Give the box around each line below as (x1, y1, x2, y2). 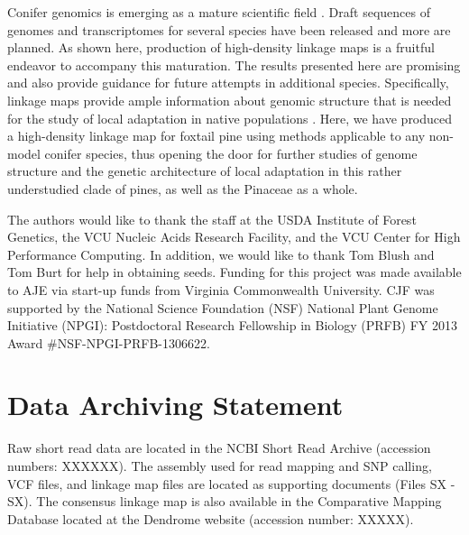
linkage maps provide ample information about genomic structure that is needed (7, 90, 452, 109)
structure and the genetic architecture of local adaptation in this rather (7, 161, 402, 180)
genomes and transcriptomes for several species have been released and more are (7, 20, 451, 39)
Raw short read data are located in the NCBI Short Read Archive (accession (7, 438, 431, 457)
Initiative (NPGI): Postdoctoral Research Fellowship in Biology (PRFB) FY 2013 (7, 316, 457, 335)
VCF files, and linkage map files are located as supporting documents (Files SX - (7, 474, 455, 493)
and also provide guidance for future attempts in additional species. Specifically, (7, 73, 449, 92)
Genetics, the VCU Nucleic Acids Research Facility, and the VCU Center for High (7, 227, 461, 246)
